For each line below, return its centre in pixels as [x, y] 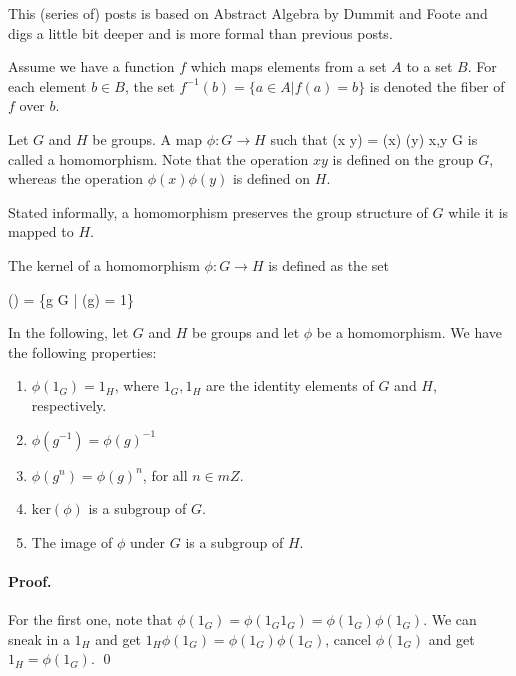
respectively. [69, 404]
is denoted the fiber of [437, 85]
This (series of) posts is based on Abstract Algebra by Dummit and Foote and [248, 13]
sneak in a [39, 638]
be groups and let [246, 332]
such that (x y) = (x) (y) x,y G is [374, 138]
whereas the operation [76, 178]
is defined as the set [328, 264]
